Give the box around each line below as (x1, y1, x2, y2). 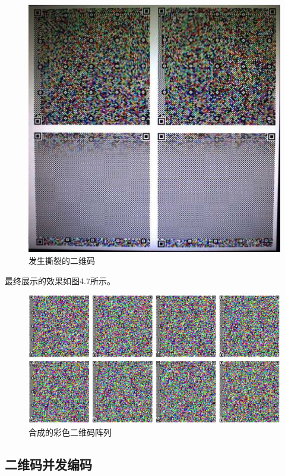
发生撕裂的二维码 (28, 254, 95, 266)
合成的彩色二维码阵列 (28, 425, 112, 438)
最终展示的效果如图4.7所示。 (5, 274, 115, 287)
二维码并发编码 (5, 455, 92, 473)
